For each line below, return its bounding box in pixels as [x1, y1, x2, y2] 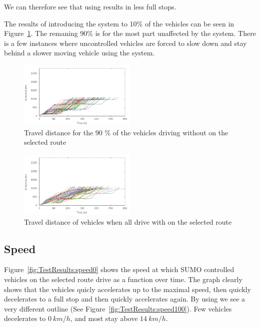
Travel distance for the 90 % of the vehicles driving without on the [24, 127, 228, 137]
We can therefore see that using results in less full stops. [4, 1, 176, 11]
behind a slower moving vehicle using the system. [4, 47, 155, 58]
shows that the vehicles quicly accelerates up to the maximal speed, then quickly [4, 284, 251, 294]
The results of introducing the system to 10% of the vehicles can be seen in [4, 18, 234, 28]
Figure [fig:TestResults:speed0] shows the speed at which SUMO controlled [4, 264, 234, 275]
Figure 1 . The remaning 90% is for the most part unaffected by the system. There [4, 28, 256, 38]
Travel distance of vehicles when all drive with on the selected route [24, 216, 232, 227]
